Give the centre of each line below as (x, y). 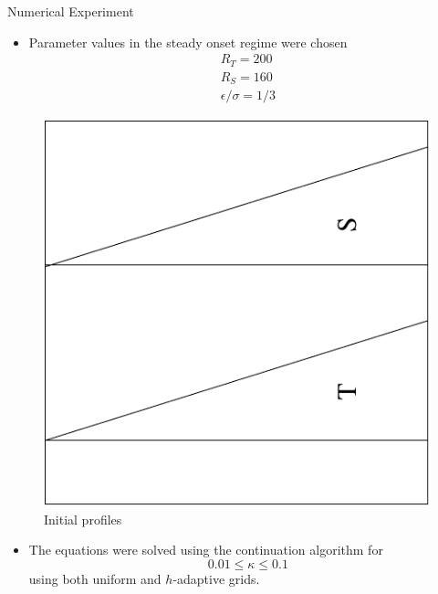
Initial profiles (83, 519)
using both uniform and (95, 578)
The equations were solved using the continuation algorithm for (206, 550)
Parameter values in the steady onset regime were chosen (188, 42)
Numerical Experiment (71, 11)
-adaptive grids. (216, 578)
